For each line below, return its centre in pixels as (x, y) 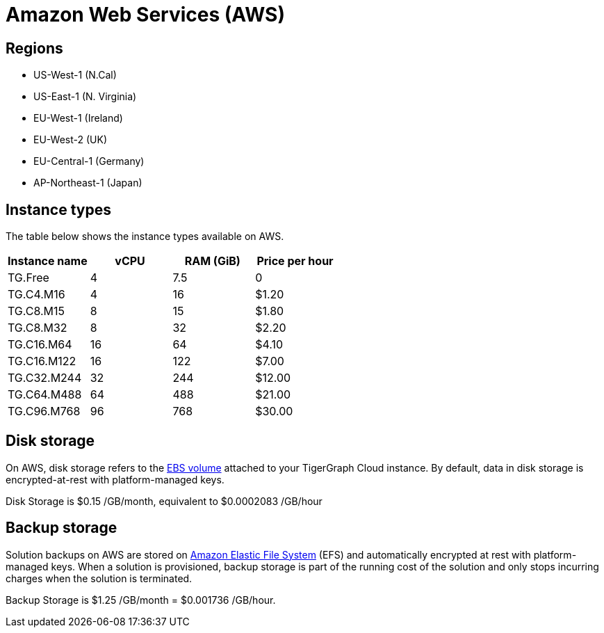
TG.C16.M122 (42, 361)
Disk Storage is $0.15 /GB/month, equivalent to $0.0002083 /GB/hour (164, 501)
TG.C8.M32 (38, 328)
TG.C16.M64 (40, 345)
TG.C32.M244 (45, 378)
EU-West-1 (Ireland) (78, 118)
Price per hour (295, 261)
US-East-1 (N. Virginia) (85, 97)
